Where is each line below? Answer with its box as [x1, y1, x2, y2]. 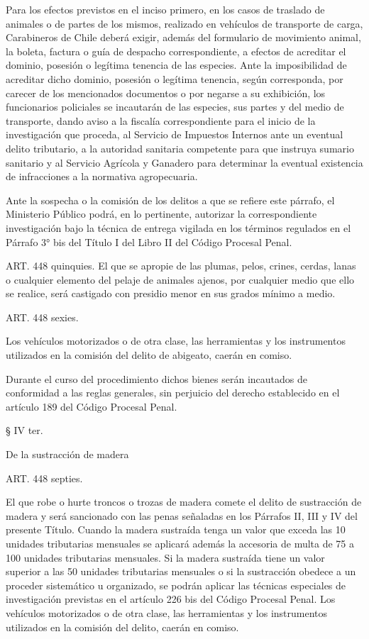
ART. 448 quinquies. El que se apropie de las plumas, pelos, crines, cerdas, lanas [6, 258, 356, 273]
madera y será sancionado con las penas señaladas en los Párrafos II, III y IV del [6, 508, 358, 523]
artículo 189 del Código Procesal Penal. [6, 399, 177, 413]
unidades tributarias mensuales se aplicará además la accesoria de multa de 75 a [6, 536, 355, 550]
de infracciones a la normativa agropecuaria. [6, 169, 198, 184]
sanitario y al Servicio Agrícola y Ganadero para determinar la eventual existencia [6, 155, 363, 170]
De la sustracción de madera [6, 447, 129, 462]
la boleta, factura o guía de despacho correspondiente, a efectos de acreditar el [6, 43, 346, 58]
